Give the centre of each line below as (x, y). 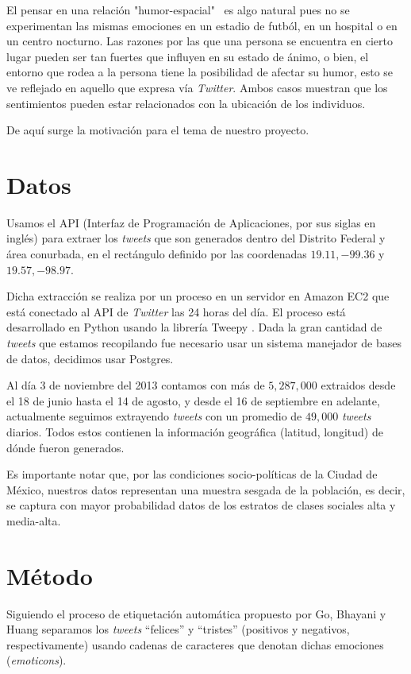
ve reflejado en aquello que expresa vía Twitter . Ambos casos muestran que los (197, 87)
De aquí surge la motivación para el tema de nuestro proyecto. (158, 130)
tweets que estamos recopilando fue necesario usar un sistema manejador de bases (204, 343)
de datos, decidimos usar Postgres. (90, 358)
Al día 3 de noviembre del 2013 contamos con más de (136, 385)
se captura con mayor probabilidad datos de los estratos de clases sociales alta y (201, 505)
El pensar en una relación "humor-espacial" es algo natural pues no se (178, 10)
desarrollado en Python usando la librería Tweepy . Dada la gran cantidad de (194, 327)
